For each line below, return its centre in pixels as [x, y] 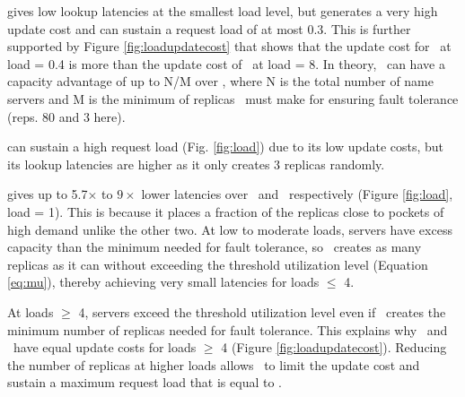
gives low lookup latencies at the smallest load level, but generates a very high [223, 11]
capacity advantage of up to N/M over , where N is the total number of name [220, 81]
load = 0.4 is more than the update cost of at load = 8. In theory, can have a [226, 63]
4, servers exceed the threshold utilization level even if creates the [262, 311]
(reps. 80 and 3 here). [66, 116]
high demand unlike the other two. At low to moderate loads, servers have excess [230, 229]
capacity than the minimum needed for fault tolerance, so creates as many [215, 247]
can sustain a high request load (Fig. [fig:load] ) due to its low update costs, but [226, 147]
